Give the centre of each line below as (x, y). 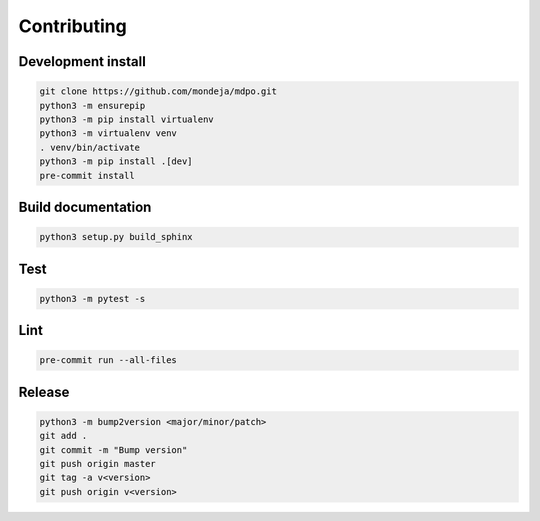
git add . (63, 436)
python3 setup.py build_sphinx (116, 237)
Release (44, 391)
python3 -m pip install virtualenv (126, 119)
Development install (82, 61)
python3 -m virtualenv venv (108, 133)
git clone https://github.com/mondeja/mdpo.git (158, 91)
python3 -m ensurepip (92, 105)
